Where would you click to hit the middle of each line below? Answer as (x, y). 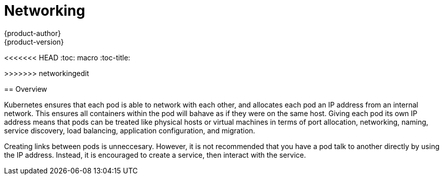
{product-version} (34, 42)
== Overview (26, 89)
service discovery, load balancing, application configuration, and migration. (130, 130)
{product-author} (33, 33)
